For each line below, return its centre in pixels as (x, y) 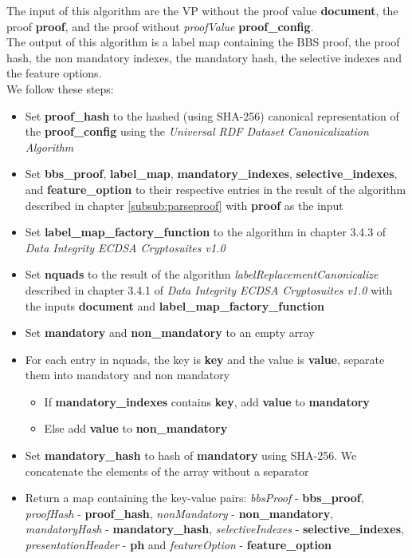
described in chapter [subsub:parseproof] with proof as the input (184, 205)
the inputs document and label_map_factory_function (175, 305)
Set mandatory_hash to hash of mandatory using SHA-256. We (191, 455)
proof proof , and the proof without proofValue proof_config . (160, 26)
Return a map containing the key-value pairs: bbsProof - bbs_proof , (194, 498)
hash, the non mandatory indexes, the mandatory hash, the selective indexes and (204, 57)
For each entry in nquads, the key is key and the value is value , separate (205, 359)
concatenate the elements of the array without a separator (167, 471)
